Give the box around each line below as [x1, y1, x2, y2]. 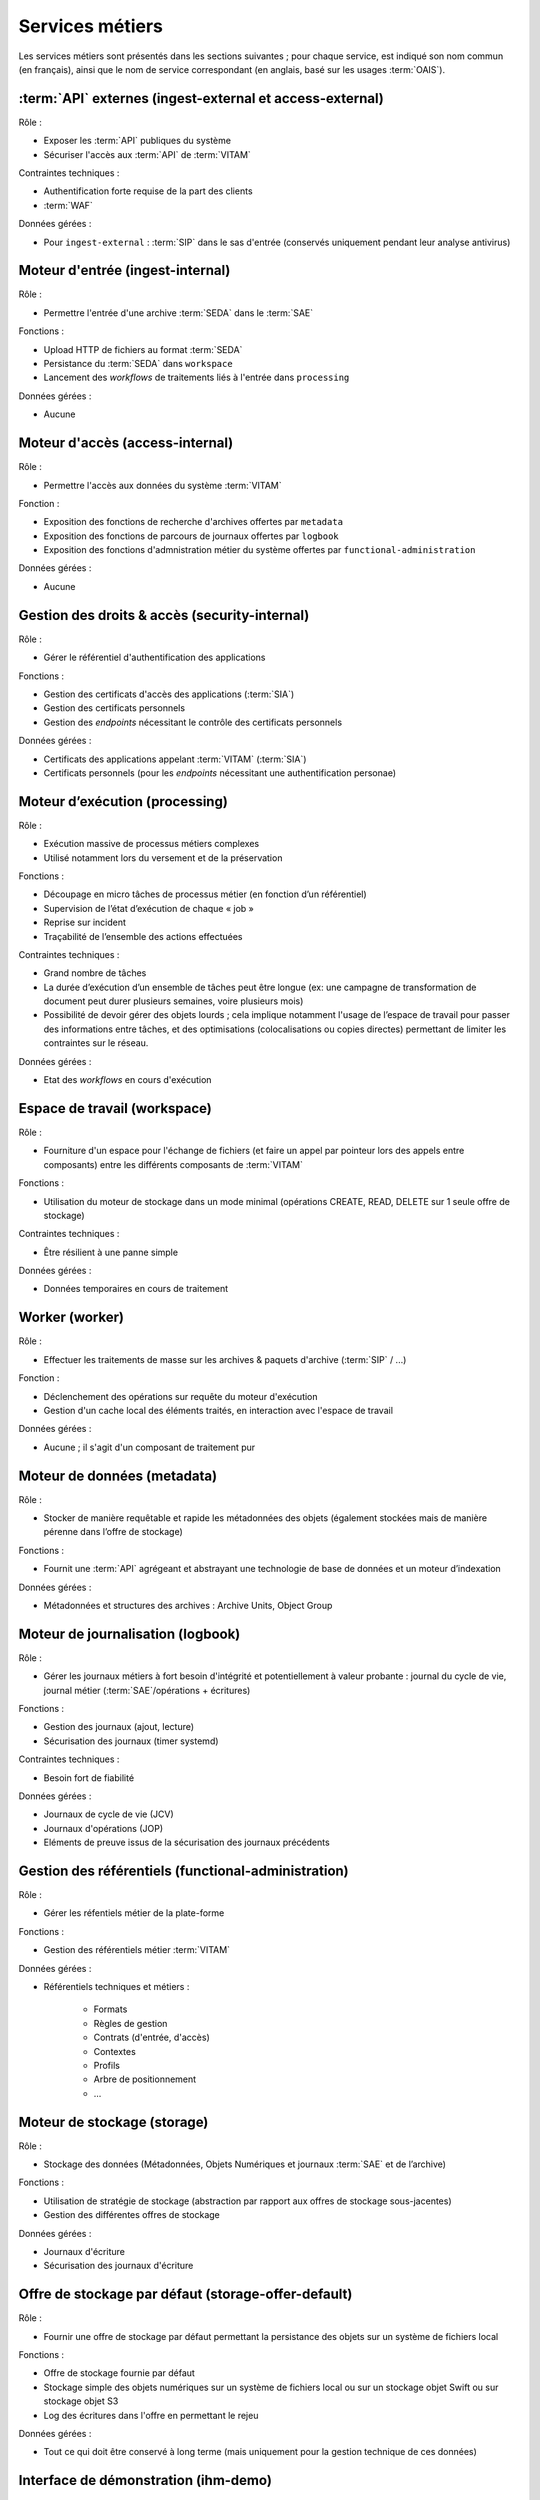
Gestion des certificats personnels [43, 702, 185, 714]
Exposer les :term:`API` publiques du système [43, 135, 232, 147]
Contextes [93, 2045, 137, 2057]
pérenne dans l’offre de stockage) [43, 1526, 184, 1538]
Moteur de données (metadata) [18, 1467, 218, 1484]
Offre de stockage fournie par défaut [43, 2367, 195, 2379]
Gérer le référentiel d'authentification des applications [43, 651, 266, 664]
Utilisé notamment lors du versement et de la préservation [43, 851, 283, 864]
